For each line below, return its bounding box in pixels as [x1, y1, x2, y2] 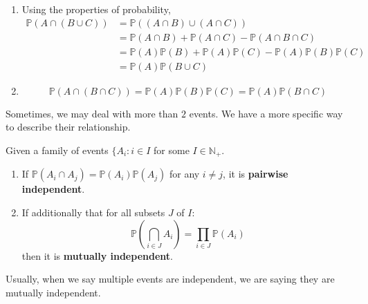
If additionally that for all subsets [21, 205, 165, 219]
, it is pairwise [223, 167, 288, 181]
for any [169, 167, 200, 181]
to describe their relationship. [6, 120, 131, 134]
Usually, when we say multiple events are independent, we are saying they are [6, 272, 335, 286]
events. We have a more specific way [189, 106, 343, 120]
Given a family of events [6, 142, 109, 157]
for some [154, 142, 190, 157]
